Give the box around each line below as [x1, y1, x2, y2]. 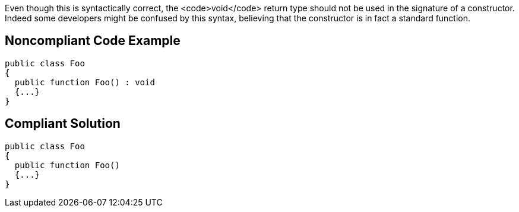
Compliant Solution [5, 116, 121, 131]
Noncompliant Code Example [5, 33, 181, 49]
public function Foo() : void [14, 77, 155, 87]
